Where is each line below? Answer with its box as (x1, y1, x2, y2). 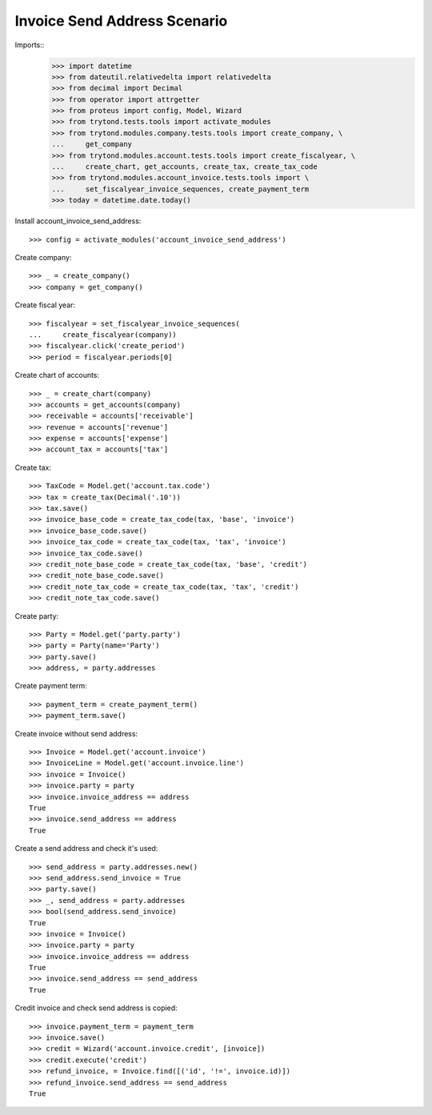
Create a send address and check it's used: (14, 844, 158, 853)
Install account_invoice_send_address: (14, 216, 142, 226)
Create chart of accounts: (14, 371, 100, 380)
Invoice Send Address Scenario (14, 12, 228, 30)
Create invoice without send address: (14, 728, 138, 738)
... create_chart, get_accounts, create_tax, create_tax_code (51, 162, 318, 171)
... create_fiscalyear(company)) (29, 330, 178, 339)
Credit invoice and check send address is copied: (14, 1003, 178, 1013)
